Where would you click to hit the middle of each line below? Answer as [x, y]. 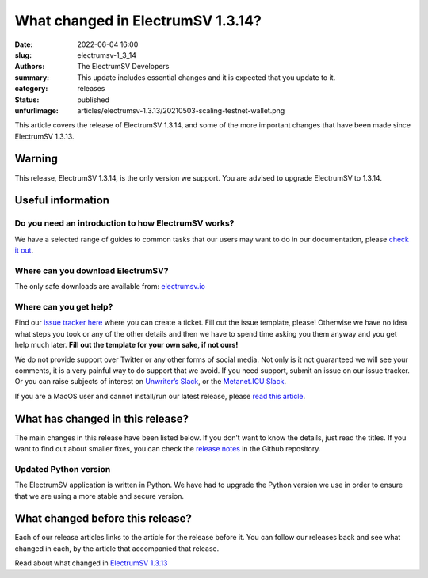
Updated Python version [63, 469]
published [94, 100]
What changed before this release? [103, 519]
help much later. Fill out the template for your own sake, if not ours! [126, 345]
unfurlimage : [37, 110]
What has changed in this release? [102, 418]
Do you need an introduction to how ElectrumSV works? [124, 223]
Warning [36, 159]
